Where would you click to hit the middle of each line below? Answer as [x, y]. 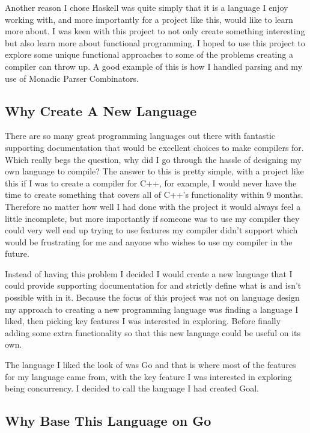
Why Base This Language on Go [108, 421]
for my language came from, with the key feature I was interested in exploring [148, 376]
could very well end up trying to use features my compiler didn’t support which [151, 230]
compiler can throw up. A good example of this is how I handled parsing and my [154, 66]
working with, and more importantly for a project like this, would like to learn [149, 19]
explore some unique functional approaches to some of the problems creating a [149, 54]
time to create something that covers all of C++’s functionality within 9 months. [154, 195]
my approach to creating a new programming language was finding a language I [152, 309]
